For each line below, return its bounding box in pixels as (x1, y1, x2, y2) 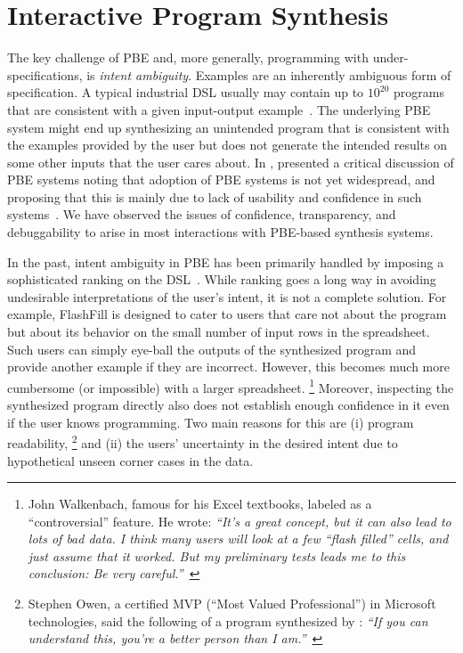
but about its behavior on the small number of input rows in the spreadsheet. (7, 322, 430, 341)
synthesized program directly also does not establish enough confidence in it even (7, 396, 450, 414)
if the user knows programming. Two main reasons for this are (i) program (7, 412, 414, 431)
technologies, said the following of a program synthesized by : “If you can (28, 611, 428, 630)
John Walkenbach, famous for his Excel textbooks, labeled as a (28, 494, 372, 513)
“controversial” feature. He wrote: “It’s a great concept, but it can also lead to (28, 511, 451, 530)
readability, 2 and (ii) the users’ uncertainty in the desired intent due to (7, 431, 398, 452)
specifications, (7, 65, 83, 84)
